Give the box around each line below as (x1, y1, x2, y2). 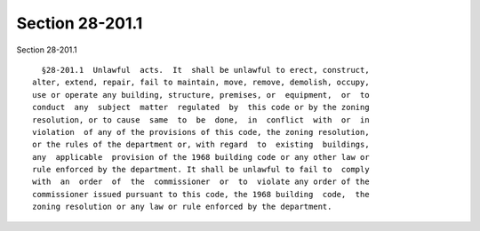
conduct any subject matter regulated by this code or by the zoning (32, 102, 370, 113)
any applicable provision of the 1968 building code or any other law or (32, 152, 370, 162)
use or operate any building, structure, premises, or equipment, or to (32, 90, 370, 100)
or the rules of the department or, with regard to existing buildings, (32, 139, 370, 150)
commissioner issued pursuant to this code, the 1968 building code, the (32, 189, 370, 199)
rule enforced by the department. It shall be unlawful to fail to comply (32, 164, 370, 175)
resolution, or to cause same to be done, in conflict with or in (32, 115, 370, 124)
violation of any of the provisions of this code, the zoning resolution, (32, 127, 370, 137)
